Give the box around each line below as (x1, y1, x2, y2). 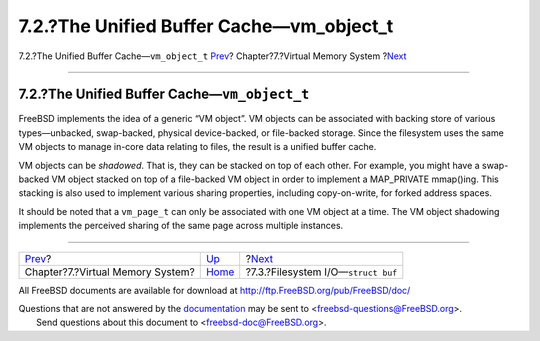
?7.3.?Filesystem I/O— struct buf (245, 265, 398, 279)
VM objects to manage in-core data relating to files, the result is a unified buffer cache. (18, 141, 377, 153)
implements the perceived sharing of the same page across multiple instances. (18, 220, 344, 232)
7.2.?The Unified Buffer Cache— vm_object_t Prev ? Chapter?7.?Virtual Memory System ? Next (18, 50, 407, 62)
